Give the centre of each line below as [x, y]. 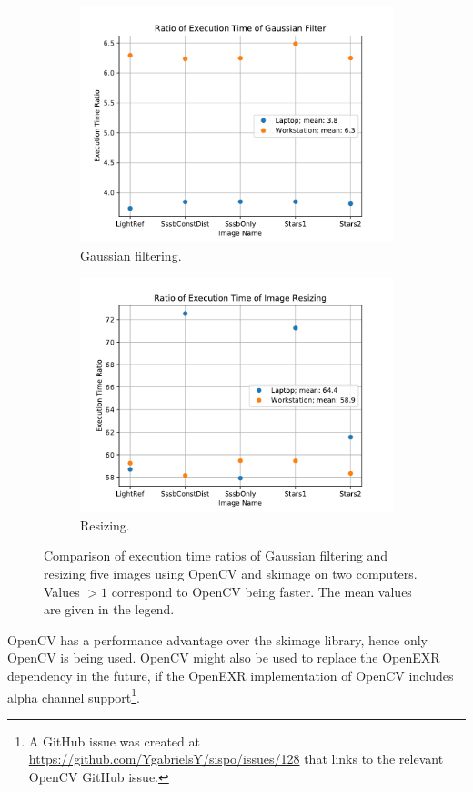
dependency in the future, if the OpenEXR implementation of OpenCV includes [231, 675]
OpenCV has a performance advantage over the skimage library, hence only [217, 639]
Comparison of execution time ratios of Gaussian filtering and [216, 555]
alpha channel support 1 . [74, 695]
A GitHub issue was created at [114, 741]
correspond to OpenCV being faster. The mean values [262, 591]
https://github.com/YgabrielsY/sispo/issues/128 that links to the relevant [236, 759]
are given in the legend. [109, 609]
